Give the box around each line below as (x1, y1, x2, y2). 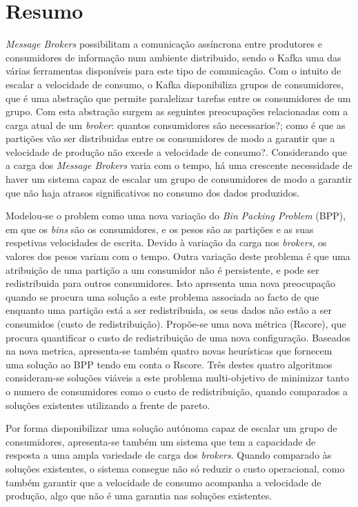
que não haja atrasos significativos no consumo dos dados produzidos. (6, 185, 300, 199)
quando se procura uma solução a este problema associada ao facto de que (6, 289, 319, 304)
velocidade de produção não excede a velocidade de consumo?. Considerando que (6, 144, 347, 159)
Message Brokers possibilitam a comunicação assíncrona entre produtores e (6, 37, 322, 51)
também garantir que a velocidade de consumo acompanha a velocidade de (6, 475, 321, 489)
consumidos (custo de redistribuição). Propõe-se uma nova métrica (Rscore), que (6, 317, 346, 330)
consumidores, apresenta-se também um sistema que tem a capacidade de (6, 434, 316, 448)
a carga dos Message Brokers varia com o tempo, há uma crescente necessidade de (6, 158, 352, 172)
